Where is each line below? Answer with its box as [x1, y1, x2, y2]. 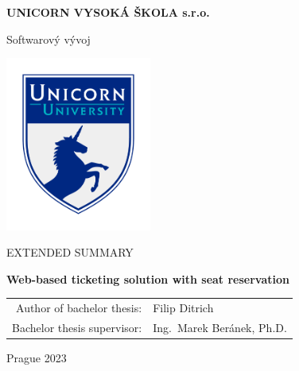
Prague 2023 [6, 350, 67, 366]
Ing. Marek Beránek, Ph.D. [153, 319, 287, 336]
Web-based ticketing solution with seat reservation [6, 270, 290, 287]
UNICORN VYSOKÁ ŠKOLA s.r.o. [6, 4, 210, 20]
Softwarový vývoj [6, 30, 91, 47]
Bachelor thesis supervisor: [12, 319, 142, 336]
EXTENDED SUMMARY [6, 244, 134, 261]
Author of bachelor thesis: [16, 300, 142, 316]
